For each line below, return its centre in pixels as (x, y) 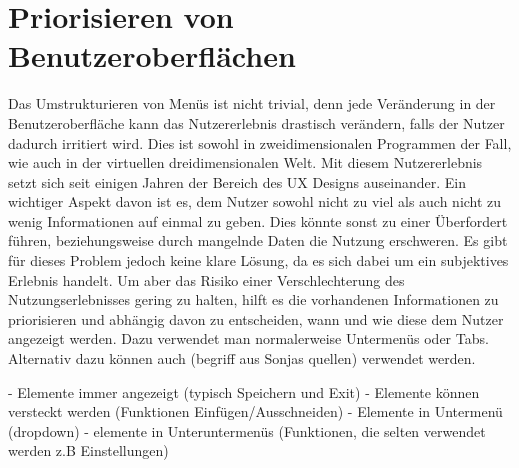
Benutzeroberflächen (152, 55)
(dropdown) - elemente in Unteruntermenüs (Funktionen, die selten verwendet (247, 430)
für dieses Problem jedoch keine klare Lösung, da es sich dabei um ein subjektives (258, 260)
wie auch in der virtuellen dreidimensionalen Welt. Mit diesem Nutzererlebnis (245, 162)
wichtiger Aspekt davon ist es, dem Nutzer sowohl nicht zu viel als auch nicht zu (255, 201)
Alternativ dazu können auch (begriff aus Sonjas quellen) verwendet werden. (242, 358)
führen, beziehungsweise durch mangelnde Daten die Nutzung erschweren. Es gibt (258, 240)
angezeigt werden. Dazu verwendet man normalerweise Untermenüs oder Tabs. (248, 338)
